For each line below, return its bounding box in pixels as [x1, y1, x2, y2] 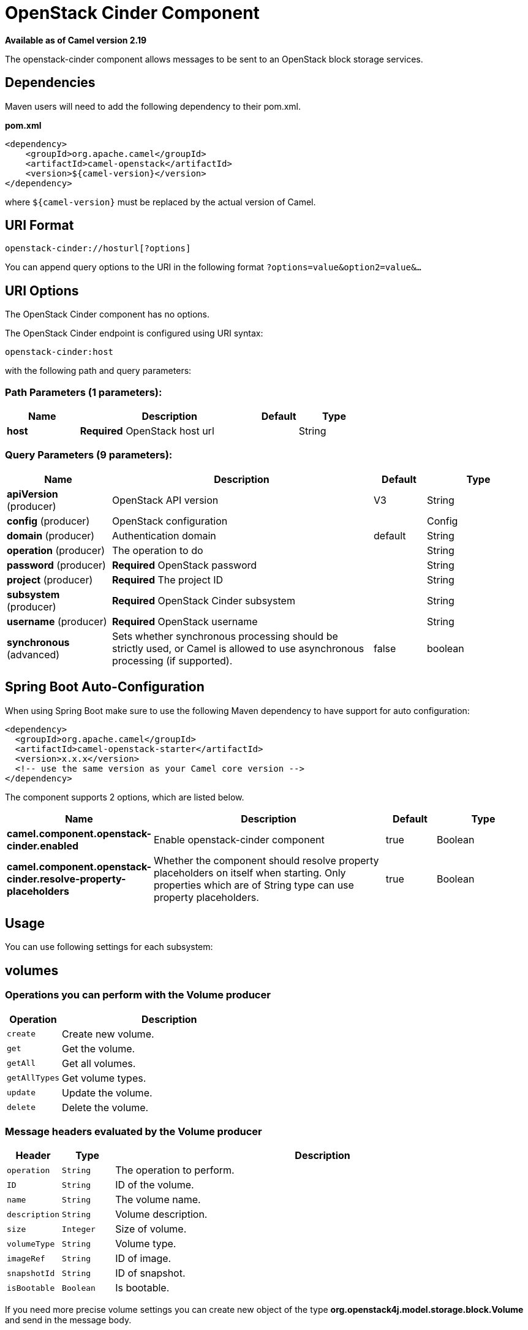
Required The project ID [112, 573, 224, 586]
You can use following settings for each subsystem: [5, 941, 213, 952]
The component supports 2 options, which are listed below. [5, 791, 244, 802]
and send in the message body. [5, 1315, 132, 1326]
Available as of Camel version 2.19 [5, 34, 147, 45]
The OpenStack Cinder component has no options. [5, 309, 210, 320]
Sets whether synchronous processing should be [112, 629, 338, 642]
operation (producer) [7, 544, 105, 557]
